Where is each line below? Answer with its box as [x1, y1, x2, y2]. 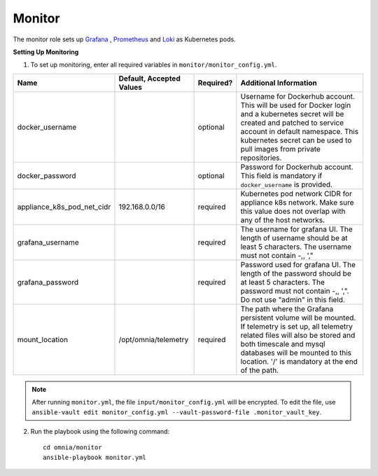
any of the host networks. [240, 215, 325, 224]
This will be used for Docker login [240, 100, 351, 110]
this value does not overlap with [240, 206, 346, 216]
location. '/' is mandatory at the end [240, 356, 358, 366]
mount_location [17, 334, 69, 344]
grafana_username [17, 237, 80, 247]
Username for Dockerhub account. [240, 91, 355, 101]
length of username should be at [240, 233, 348, 243]
